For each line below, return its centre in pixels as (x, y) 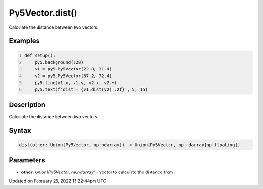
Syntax (20, 130)
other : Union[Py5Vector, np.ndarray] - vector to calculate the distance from (97, 172)
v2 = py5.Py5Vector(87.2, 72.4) (73, 76)
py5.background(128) (59, 62)
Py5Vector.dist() (43, 13)
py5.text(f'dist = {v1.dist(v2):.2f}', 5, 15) (91, 89)
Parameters (27, 160)
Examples (24, 41)
